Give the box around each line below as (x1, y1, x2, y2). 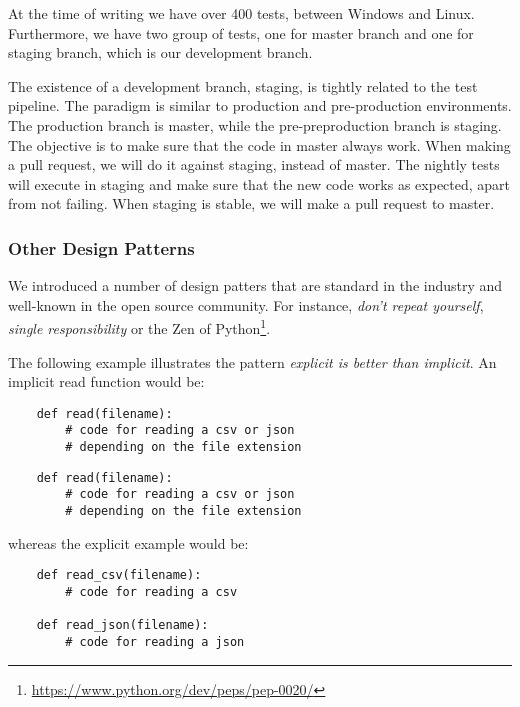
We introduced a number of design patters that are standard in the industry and (8, 275, 503, 296)
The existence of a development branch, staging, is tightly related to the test (8, 75, 478, 96)
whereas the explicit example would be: (8, 532, 249, 553)
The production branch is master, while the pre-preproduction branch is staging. (8, 114, 502, 135)
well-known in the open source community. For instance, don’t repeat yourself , (8, 294, 484, 315)
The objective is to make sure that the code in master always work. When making (8, 134, 511, 155)
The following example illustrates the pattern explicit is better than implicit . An (8, 351, 497, 372)
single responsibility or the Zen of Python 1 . (8, 315, 271, 338)
